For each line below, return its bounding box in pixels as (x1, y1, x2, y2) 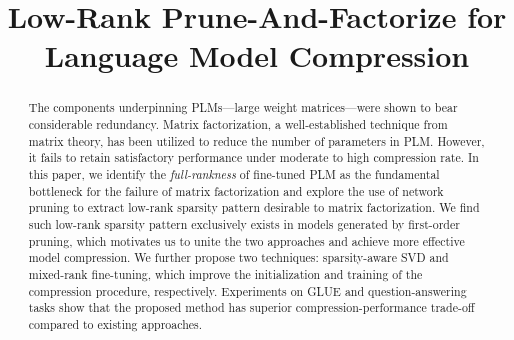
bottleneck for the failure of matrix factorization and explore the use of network (28, 182, 444, 199)
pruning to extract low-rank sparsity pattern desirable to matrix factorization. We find (28, 199, 480, 216)
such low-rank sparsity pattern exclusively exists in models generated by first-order (28, 215, 460, 232)
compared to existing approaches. (28, 315, 203, 332)
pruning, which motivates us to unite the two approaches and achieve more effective (28, 232, 465, 249)
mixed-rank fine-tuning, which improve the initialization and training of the (28, 265, 423, 282)
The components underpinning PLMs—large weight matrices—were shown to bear (28, 99, 458, 116)
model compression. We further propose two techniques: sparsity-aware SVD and (28, 249, 449, 266)
